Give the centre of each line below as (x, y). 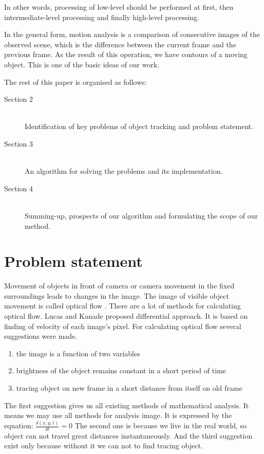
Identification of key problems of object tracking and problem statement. (139, 126)
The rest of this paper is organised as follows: (76, 81)
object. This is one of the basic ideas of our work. (82, 64)
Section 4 (18, 188)
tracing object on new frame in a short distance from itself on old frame (129, 387)
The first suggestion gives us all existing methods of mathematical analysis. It (127, 405)
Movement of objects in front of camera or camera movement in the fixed (119, 286)
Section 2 (18, 99)
